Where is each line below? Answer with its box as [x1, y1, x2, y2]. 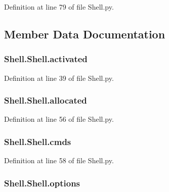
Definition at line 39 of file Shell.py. [4, 72, 114, 83]
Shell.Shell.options [4, 176, 80, 189]
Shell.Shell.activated [4, 53, 88, 65]
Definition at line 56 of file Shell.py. [4, 114, 114, 124]
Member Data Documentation [4, 26, 165, 41]
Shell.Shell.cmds [4, 135, 71, 148]
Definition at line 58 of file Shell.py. [4, 155, 114, 166]
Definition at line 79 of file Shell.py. [4, 2, 114, 12]
